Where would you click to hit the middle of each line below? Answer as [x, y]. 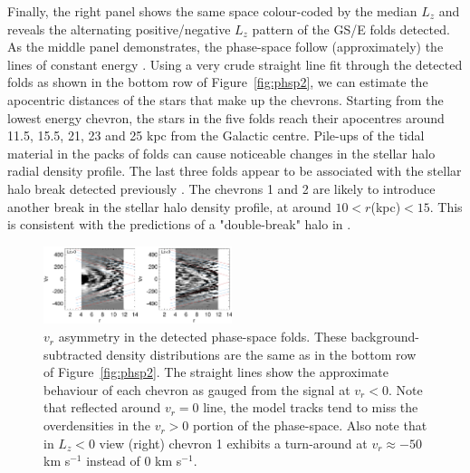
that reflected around [102, 407]
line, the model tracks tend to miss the [311, 407]
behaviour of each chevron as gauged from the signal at [197, 389]
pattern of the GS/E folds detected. [351, 29]
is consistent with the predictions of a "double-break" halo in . [179, 224]
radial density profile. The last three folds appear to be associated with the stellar [235, 171]
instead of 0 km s [134, 461]
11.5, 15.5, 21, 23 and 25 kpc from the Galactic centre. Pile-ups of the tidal [216, 135]
